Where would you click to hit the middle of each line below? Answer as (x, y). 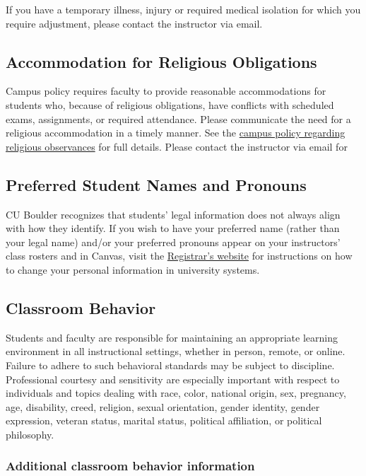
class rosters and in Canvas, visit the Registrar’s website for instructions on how (179, 256)
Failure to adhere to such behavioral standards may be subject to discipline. (170, 365)
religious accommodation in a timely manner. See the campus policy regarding (176, 133)
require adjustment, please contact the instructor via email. (134, 23)
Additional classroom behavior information (130, 466)
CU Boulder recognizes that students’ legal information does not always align (173, 214)
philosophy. (30, 434)
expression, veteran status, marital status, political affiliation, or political (164, 420)
